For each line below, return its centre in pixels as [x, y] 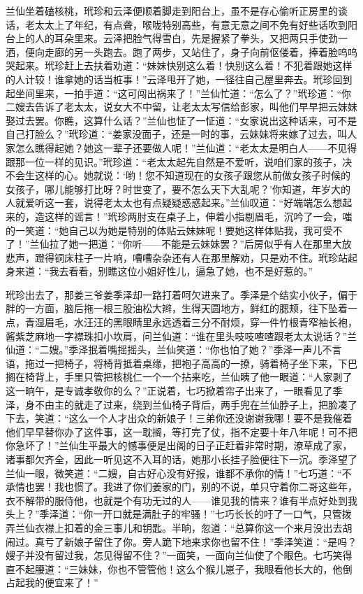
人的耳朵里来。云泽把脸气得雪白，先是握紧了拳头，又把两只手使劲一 [191, 38]
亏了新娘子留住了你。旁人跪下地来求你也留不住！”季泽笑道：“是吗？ [201, 541]
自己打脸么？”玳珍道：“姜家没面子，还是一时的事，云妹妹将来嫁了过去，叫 [177, 134]
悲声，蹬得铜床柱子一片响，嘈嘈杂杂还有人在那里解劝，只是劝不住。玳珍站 [177, 257]
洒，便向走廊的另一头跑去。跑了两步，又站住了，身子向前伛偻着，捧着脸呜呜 [181, 51]
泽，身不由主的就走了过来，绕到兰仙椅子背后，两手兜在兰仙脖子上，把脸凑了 [181, 404]
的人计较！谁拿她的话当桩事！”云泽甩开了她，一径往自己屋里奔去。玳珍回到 [179, 79]
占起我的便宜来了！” [52, 582]
